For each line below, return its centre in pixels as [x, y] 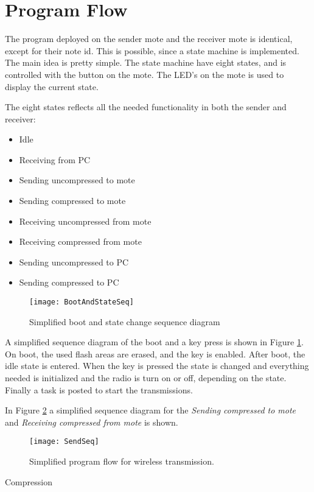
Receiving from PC [55, 159]
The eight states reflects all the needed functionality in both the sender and [146, 107]
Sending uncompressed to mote [77, 180]
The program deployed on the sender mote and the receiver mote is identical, [149, 39]
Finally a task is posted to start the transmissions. [99, 389]
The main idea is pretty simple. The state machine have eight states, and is [146, 62]
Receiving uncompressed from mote [85, 221]
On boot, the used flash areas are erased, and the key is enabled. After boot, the [155, 353]
